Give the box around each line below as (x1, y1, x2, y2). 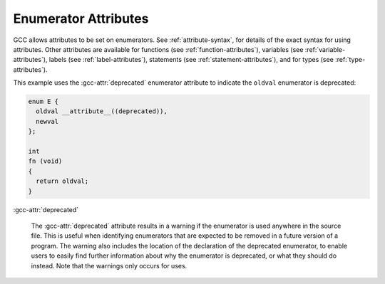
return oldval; (36, 177, 89, 185)
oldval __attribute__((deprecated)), (36, 107, 168, 115)
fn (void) (28, 157, 63, 165)
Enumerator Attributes (13, 11, 149, 26)
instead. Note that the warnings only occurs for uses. (31, 261, 188, 270)
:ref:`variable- (304, 45, 346, 53)
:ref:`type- (335, 56, 366, 64)
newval (36, 117, 59, 125)
